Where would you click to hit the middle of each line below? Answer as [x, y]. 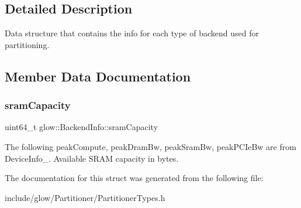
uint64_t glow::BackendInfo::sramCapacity [82, 127]
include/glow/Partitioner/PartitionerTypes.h [85, 197]
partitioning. [27, 44]
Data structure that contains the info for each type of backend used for [132, 33]
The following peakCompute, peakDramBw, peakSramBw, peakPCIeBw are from [150, 146]
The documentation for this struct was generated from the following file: [134, 178]
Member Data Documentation [98, 76]
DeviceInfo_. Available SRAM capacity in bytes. [92, 158]
